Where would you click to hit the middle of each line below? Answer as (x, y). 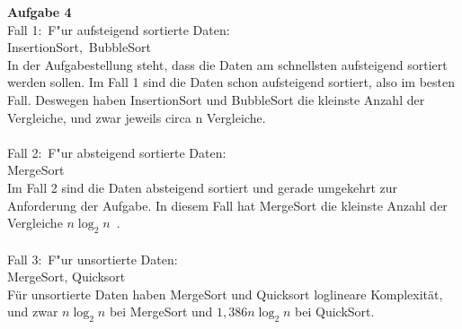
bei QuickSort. (335, 312)
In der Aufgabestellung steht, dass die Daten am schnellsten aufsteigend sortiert (227, 64)
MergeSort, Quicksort (67, 277)
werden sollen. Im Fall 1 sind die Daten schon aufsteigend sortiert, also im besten (231, 82)
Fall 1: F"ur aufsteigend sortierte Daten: (119, 29)
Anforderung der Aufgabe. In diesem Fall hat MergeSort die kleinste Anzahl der (227, 205)
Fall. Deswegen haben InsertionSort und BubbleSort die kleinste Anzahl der (216, 99)
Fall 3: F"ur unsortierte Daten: (93, 259)
